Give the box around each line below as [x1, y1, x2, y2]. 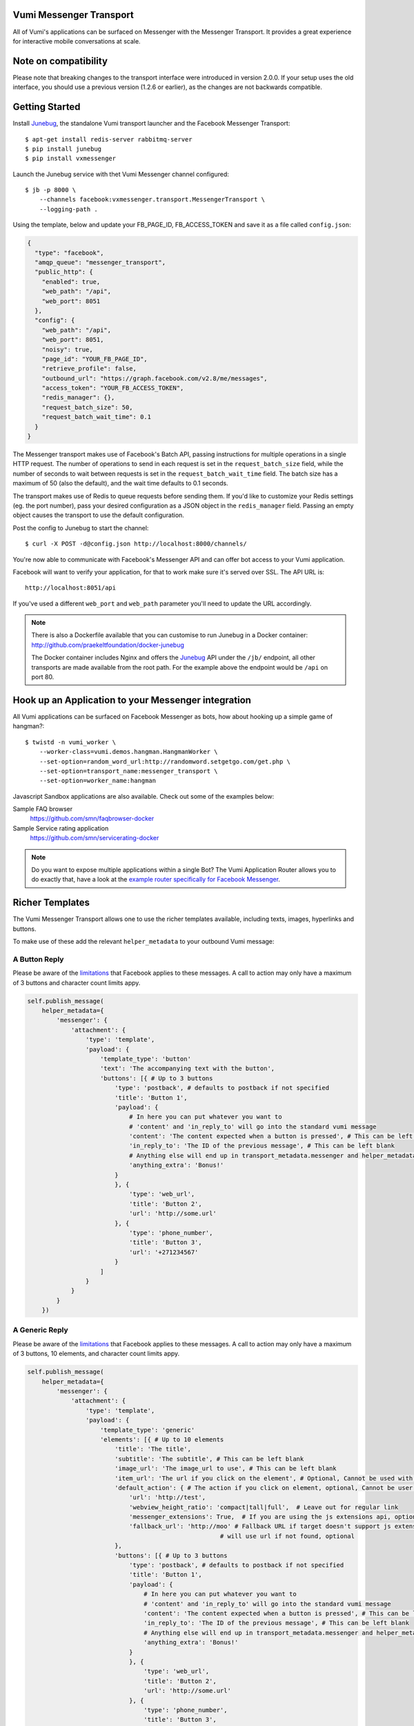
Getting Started [12, 101, 81, 113]
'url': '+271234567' [128, 1248, 199, 1256]
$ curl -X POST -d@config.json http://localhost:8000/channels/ [25, 540, 248, 548]
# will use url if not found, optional [219, 1532, 355, 1540]
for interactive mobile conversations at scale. [12, 37, 141, 45]
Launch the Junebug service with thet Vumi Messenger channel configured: [12, 170, 229, 178]
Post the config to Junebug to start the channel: [12, 523, 149, 532]
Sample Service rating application [12, 824, 109, 832]
